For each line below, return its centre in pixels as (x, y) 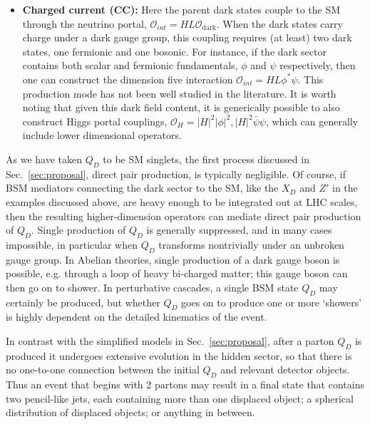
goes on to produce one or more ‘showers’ (272, 302)
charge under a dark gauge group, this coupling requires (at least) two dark (187, 37)
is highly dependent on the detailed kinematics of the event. (137, 317)
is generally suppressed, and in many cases (239, 230)
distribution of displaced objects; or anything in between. (130, 412)
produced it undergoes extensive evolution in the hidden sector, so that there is (179, 355)
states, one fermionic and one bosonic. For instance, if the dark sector (174, 51)
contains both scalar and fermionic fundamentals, (130, 65)
